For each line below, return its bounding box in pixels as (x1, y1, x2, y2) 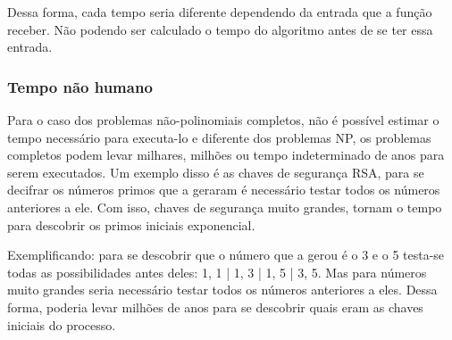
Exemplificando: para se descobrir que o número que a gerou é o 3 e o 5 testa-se (7, 245, 445, 264)
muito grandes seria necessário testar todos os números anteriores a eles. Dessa (7, 280, 438, 299)
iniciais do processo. (7, 315, 116, 334)
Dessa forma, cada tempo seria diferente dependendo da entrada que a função (7, 3, 432, 21)
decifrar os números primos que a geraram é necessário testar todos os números (7, 180, 440, 199)
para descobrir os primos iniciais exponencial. (7, 215, 255, 234)
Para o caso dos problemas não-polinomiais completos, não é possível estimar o (7, 111, 439, 129)
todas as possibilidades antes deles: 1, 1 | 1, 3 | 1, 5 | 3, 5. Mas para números (7, 262, 427, 281)
